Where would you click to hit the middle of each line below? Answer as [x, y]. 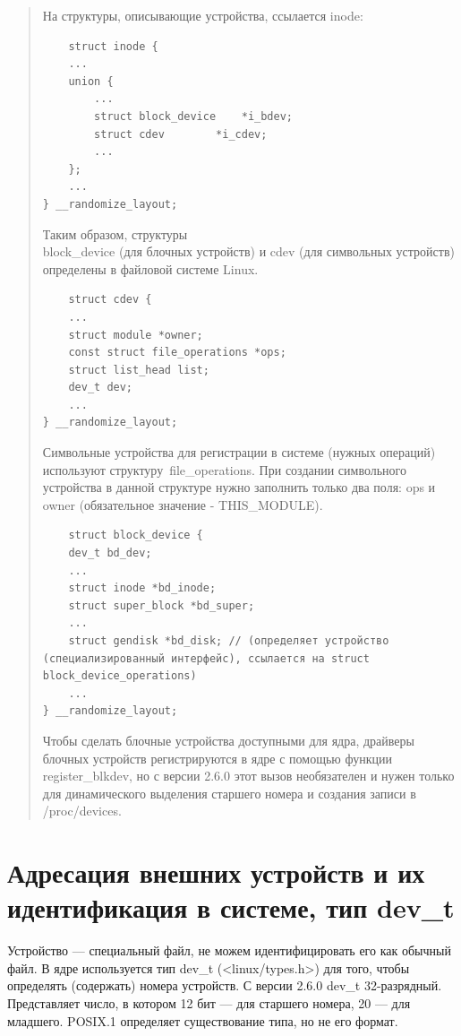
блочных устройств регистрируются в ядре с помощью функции [217, 758]
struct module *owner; [136, 335]
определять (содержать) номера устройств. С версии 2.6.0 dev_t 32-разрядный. [225, 985]
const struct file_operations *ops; [177, 353]
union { [91, 81]
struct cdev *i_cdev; [181, 134]
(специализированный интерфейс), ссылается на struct [206, 658]
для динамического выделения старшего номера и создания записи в [229, 793]
